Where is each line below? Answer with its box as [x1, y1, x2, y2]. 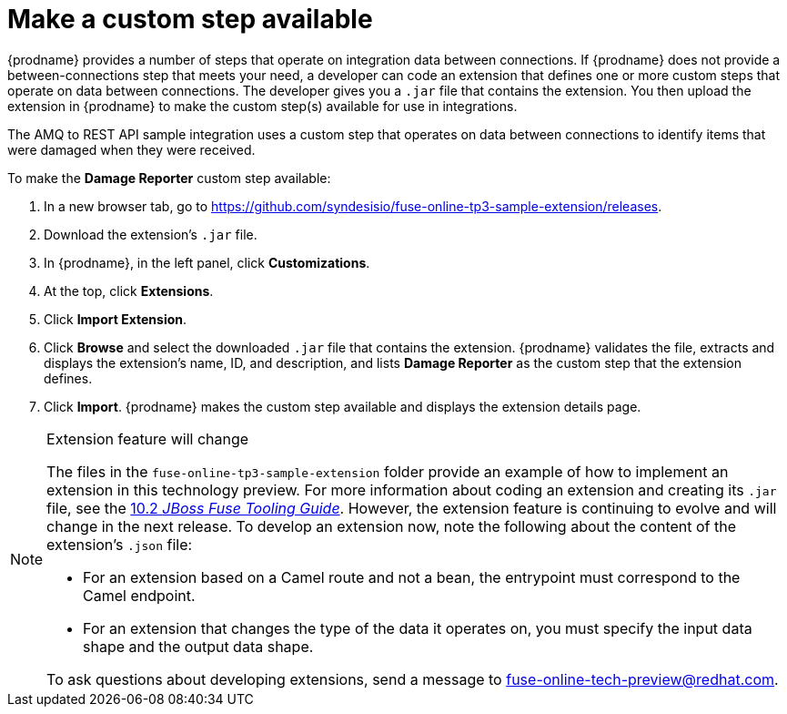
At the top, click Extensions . [44, 282, 214, 299]
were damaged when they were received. [7, 141, 256, 158]
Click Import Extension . [44, 311, 187, 327]
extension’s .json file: [46, 535, 193, 554]
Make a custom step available [7, 4, 373, 35]
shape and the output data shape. [83, 637, 314, 656]
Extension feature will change [46, 429, 249, 448]
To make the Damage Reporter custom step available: [7, 169, 331, 186]
